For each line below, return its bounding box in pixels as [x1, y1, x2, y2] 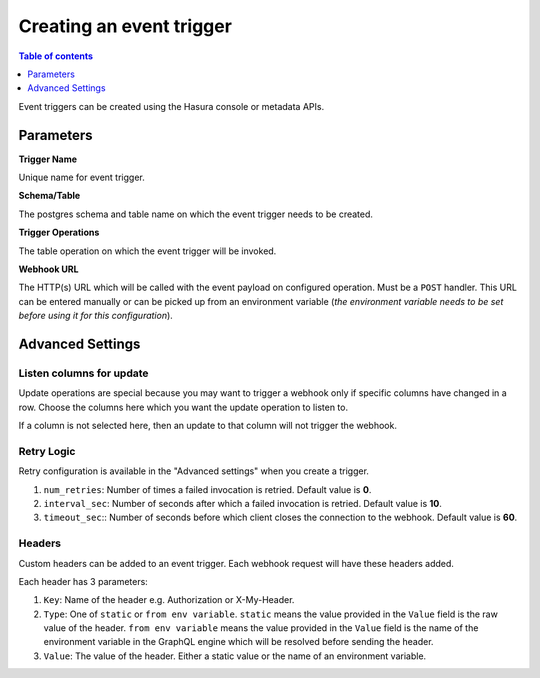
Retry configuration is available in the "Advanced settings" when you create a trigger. [18, 465, 370, 477]
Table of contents [18, 50, 94, 62]
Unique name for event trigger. [18, 171, 145, 184]
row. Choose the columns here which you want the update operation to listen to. [18, 401, 349, 413]
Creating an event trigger [18, 15, 232, 37]
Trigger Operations [18, 226, 100, 239]
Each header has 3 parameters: [18, 575, 149, 587]
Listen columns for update [18, 366, 149, 380]
